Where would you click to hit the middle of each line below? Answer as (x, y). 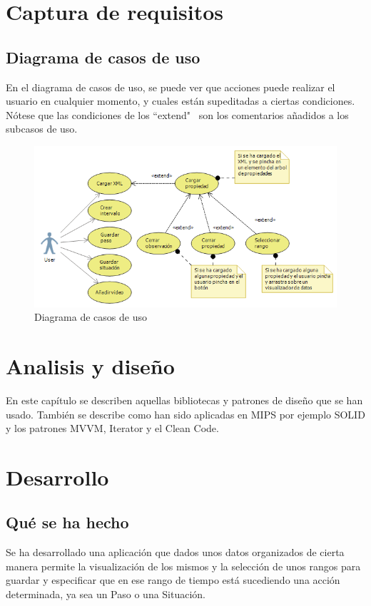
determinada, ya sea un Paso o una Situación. (106, 594)
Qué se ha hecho (67, 522)
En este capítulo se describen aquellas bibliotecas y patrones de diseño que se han (184, 400)
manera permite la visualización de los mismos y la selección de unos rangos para (183, 566)
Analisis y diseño (90, 365)
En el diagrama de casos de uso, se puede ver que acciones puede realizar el (171, 87)
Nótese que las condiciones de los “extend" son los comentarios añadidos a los (177, 114)
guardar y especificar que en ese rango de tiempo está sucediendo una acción (173, 580)
